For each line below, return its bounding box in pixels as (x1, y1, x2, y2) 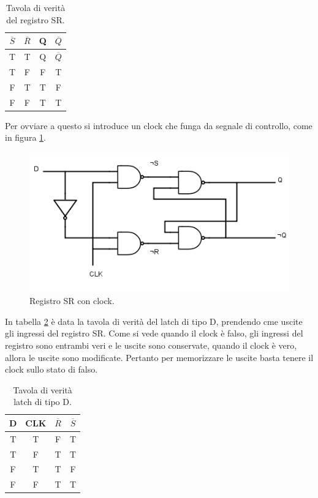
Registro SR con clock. (29, 294, 115, 307)
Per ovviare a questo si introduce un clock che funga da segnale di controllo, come (5, 119, 312, 132)
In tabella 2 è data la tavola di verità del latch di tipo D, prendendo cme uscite (5, 314, 303, 327)
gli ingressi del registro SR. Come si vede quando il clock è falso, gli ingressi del (5, 327, 303, 340)
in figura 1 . (5, 131, 46, 144)
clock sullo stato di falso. (5, 363, 98, 376)
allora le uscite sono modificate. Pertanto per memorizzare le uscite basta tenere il (5, 351, 314, 363)
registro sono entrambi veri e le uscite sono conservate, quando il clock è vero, (5, 338, 297, 351)
